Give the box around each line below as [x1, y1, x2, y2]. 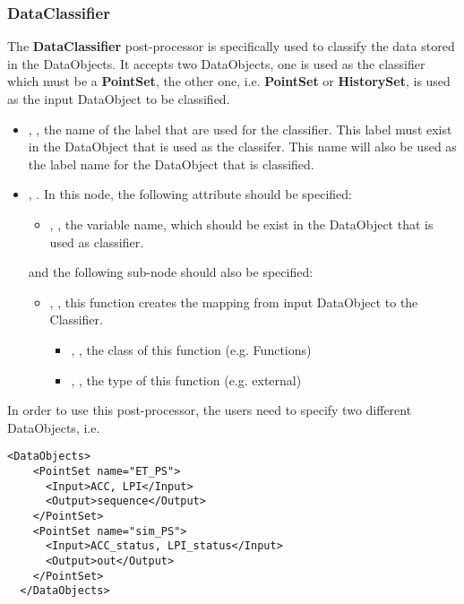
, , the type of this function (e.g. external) [71, 370, 302, 389]
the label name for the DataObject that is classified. [28, 154, 314, 173]
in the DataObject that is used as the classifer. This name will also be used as [28, 137, 457, 156]
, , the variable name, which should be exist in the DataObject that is [49, 214, 434, 233]
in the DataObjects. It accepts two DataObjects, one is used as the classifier [7, 54, 425, 73]
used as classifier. [49, 232, 144, 251]
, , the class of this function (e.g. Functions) [71, 340, 312, 358]
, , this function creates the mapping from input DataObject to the [49, 292, 418, 311]
